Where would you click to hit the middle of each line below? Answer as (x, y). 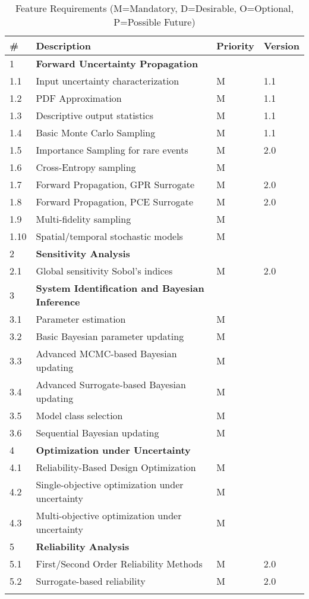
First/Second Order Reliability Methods (119, 564)
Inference (58, 302)
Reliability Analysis (83, 546)
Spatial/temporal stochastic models (109, 236)
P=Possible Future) (154, 22)
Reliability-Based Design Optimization (116, 467)
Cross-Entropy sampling (86, 167)
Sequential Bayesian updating (97, 433)
